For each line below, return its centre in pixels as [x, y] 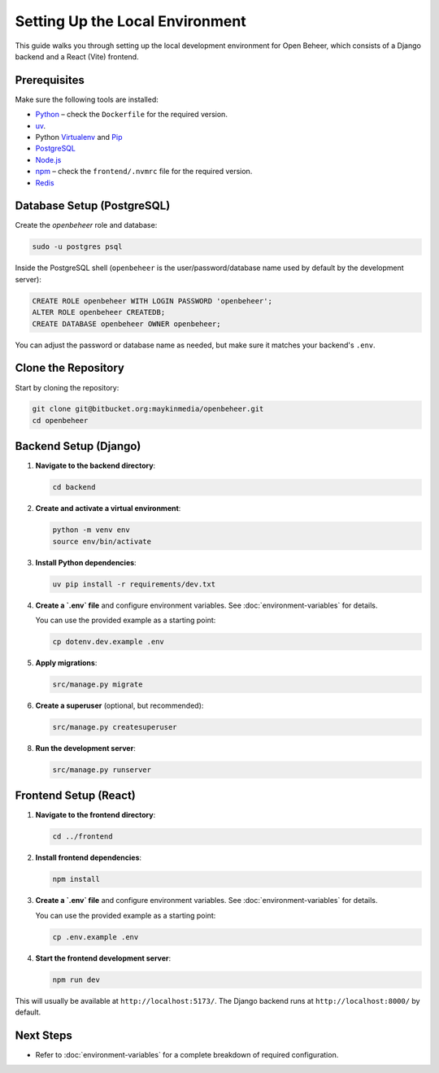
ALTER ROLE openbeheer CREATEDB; [99, 312]
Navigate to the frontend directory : [96, 815]
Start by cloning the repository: [67, 387]
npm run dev [76, 979]
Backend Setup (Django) [78, 446]
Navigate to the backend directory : [96, 466]
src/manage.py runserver [102, 770]
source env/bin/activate [102, 541]
